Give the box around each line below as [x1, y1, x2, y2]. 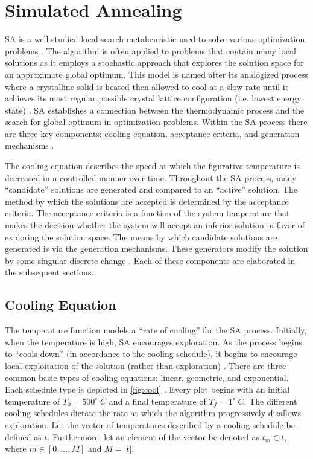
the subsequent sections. [5, 266, 94, 278]
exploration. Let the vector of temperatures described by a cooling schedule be [5, 418, 295, 431]
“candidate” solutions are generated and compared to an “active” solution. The [5, 183, 297, 196]
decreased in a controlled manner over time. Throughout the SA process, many [5, 171, 297, 184]
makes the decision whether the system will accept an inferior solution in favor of [5, 219, 305, 231]
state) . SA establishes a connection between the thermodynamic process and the [5, 103, 305, 116]
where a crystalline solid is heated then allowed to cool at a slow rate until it [5, 80, 289, 92]
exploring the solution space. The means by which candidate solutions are [5, 230, 277, 243]
